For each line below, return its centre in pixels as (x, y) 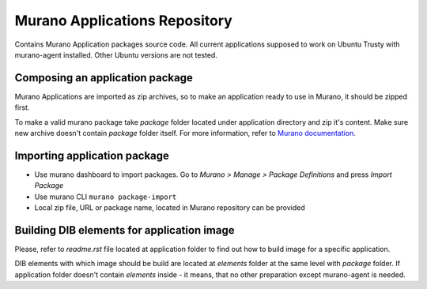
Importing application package (92, 155)
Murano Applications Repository (123, 21)
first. (22, 107)
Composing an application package (104, 78)
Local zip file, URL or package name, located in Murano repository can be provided (170, 208)
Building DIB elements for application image (125, 230)
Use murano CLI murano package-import (106, 197)
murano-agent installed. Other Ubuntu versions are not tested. (116, 54)
